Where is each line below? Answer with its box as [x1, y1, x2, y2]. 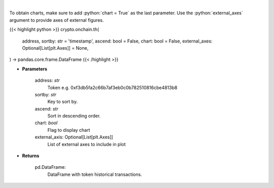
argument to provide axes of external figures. [9, 17, 104, 23]
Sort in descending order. [47, 113, 101, 119]
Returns [22, 153, 40, 159]
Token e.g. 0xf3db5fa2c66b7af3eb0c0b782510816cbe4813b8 [47, 84, 178, 91]
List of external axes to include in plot [47, 141, 126, 147]
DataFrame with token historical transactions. [47, 171, 142, 177]
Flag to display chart [47, 127, 90, 133]
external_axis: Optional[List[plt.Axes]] [35, 134, 114, 140]
